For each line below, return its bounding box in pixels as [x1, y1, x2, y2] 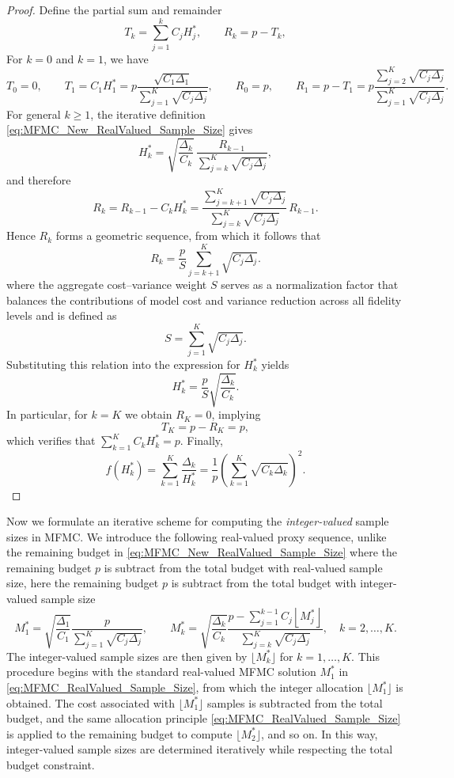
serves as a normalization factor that [221, 276, 399, 293]
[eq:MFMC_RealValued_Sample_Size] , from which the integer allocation [6, 679, 364, 696]
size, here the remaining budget [6, 575, 159, 591]
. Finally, [180, 432, 223, 449]
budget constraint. [6, 756, 95, 772]
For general [6, 105, 61, 122]
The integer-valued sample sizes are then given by [6, 647, 248, 664]
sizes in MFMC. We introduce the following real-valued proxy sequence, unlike [6, 528, 387, 545]
